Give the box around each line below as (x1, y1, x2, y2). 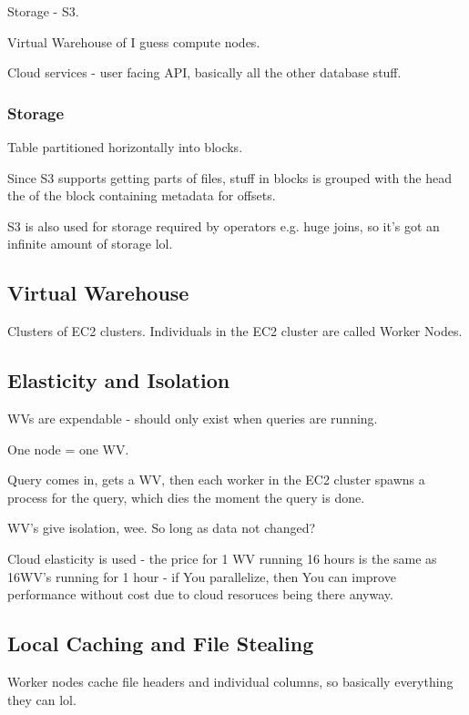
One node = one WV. (7, 439, 129, 458)
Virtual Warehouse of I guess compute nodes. (7, 32, 260, 51)
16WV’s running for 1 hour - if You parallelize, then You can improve (7, 567, 396, 586)
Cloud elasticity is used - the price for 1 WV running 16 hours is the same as (7, 548, 437, 567)
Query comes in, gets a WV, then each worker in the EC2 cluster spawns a (7, 470, 425, 489)
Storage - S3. (7, 2, 79, 20)
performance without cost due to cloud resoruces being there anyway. (7, 585, 393, 604)
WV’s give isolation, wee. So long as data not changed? (7, 518, 316, 537)
